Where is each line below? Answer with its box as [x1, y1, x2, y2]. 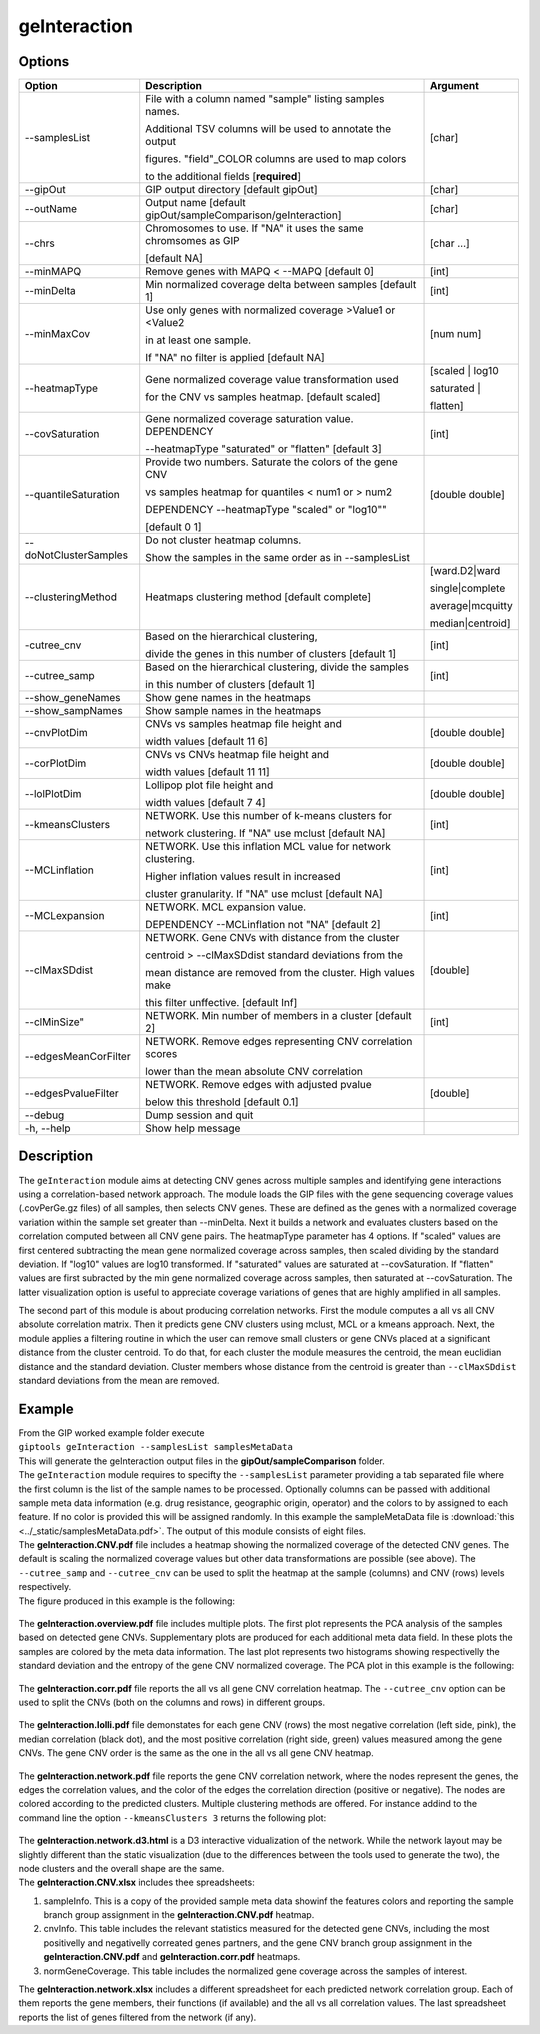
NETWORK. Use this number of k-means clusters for [145, 809, 392, 823]
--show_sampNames [24, 704, 124, 718]
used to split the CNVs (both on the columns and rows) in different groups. [18, 1696, 325, 1708]
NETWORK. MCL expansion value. [145, 900, 307, 914]
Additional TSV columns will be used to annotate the [145, 122, 392, 136]
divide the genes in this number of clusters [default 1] [145, 647, 397, 661]
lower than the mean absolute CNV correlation [145, 1065, 364, 1079]
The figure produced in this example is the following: [18, 1595, 235, 1607]
